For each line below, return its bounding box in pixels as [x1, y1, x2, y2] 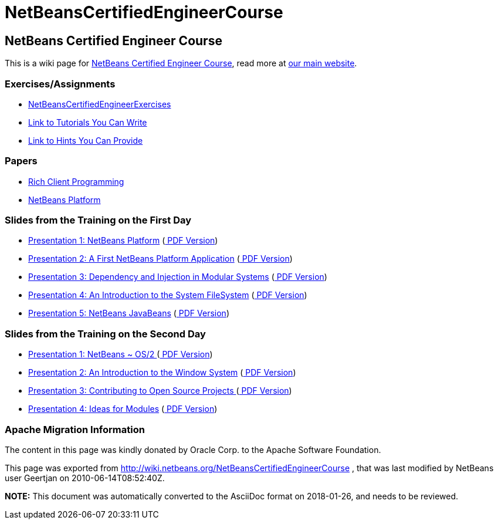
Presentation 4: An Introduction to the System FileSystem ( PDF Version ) [28, 290, 307, 300]
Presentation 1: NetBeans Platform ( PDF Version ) [28, 235, 218, 246]
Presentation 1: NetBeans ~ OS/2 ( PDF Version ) [28, 349, 213, 360]
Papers [5, 155, 38, 167]
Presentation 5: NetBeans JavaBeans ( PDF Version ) [28, 308, 229, 319]
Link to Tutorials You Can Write [28, 117, 147, 127]
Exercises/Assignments [5, 77, 116, 90]
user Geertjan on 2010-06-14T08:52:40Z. [5, 472, 165, 483]
